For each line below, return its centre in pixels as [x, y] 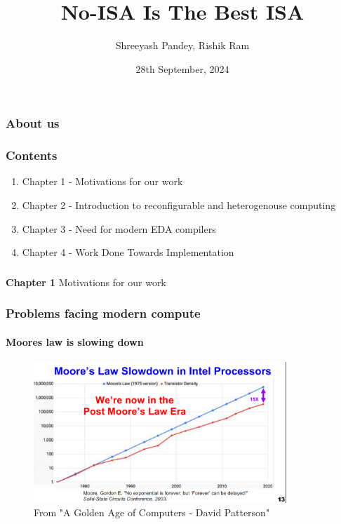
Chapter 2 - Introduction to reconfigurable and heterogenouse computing [179, 205]
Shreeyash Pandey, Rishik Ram [182, 45]
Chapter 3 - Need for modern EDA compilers [119, 228]
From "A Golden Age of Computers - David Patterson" [152, 512]
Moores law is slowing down [75, 341]
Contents [32, 155]
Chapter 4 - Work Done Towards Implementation [128, 252]
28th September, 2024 [182, 68]
